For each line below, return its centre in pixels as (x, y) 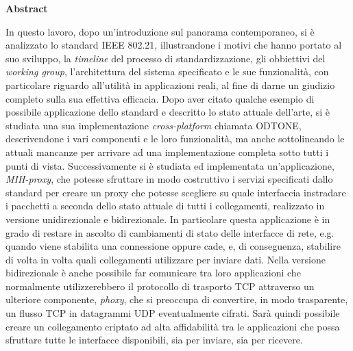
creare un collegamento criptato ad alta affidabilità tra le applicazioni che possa (173, 326)
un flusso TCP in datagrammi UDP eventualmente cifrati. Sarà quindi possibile (173, 313)
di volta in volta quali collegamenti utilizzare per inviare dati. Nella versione (166, 259)
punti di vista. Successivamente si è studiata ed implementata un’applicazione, (170, 165)
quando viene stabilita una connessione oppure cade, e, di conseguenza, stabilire (173, 246)
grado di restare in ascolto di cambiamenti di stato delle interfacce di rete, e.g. (170, 232)
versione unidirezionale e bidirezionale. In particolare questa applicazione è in (168, 219)
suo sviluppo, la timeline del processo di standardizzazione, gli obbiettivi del (166, 58)
